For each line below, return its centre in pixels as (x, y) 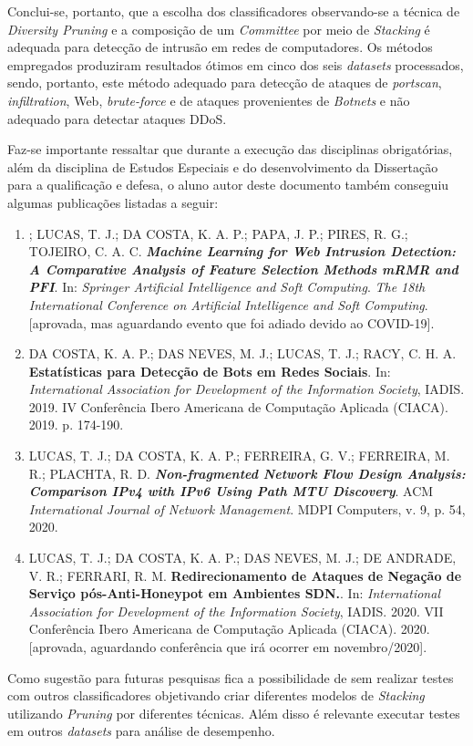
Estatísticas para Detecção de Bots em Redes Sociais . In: (210, 371)
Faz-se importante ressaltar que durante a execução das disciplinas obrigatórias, (230, 149)
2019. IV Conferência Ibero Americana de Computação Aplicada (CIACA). (238, 406)
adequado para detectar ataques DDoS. (117, 118)
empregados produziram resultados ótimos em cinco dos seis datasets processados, (236, 64)
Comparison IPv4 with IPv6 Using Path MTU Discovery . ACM (231, 491)
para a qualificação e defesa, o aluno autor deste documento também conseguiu (228, 185)
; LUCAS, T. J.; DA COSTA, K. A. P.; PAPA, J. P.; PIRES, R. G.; (218, 233)
